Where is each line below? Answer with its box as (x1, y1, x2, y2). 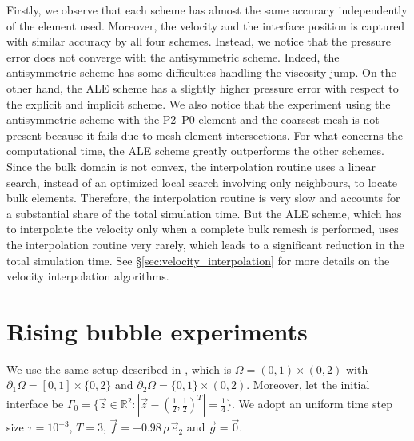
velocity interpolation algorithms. (6, 268, 169, 284)
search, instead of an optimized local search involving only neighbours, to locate (6, 173, 397, 190)
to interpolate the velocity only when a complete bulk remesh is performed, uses (6, 220, 399, 237)
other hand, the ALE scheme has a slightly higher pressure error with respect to (6, 79, 399, 96)
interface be (6, 395, 64, 411)
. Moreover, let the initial (246, 376, 370, 393)
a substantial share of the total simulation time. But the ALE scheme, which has (6, 205, 402, 221)
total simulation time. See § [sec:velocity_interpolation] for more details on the (6, 252, 390, 268)
